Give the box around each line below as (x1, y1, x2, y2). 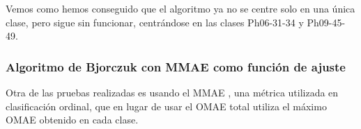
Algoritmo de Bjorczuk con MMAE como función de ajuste (6, 58, 346, 75)
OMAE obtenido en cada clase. (6, 112, 139, 127)
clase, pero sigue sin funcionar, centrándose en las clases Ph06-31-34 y (6, 15, 304, 29)
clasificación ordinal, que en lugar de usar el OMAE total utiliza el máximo (6, 98, 327, 113)
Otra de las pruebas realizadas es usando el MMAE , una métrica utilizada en (6, 85, 339, 99)
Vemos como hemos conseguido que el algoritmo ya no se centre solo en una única (6, 1, 355, 15)
